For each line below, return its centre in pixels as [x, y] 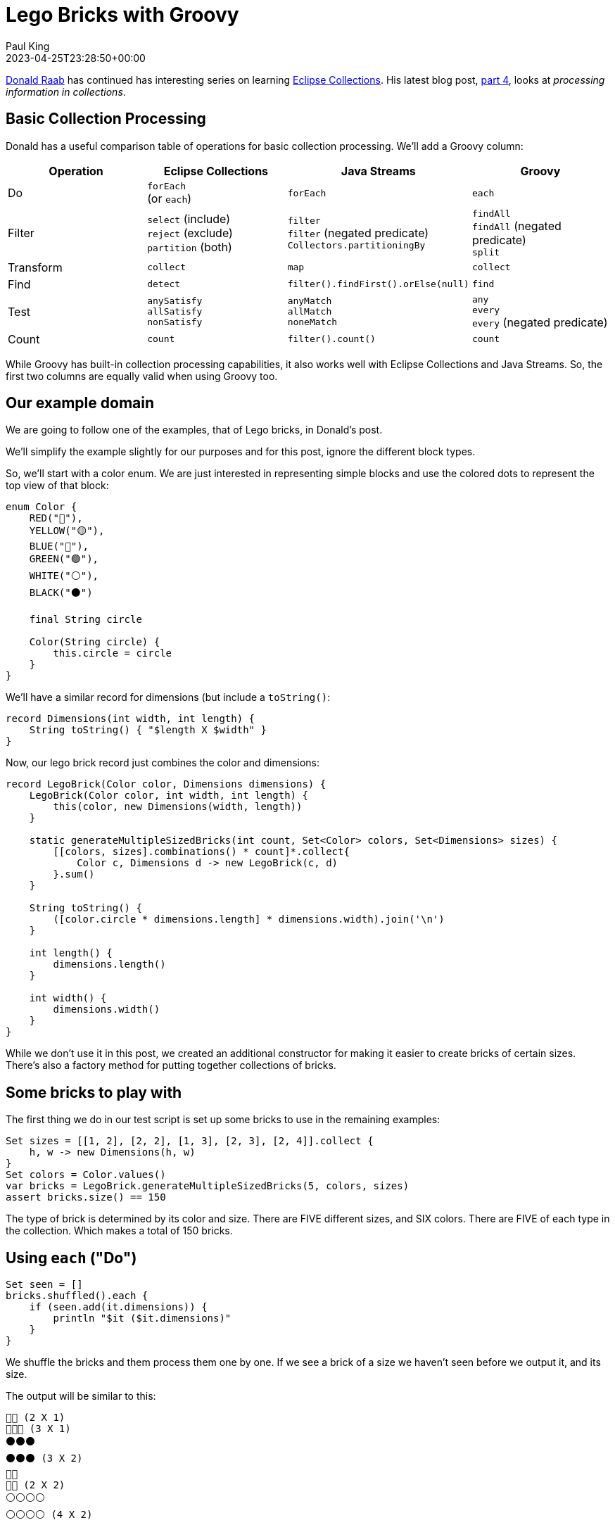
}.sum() [74, 874]
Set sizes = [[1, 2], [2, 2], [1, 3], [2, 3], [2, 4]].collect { [190, 1141]
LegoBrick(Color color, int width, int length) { [169, 796]
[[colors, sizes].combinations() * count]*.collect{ [201, 852]
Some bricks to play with [94, 1092]
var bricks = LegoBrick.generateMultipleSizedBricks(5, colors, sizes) [208, 1186]
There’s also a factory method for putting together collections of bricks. [171, 1065]
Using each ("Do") [71, 1258]
